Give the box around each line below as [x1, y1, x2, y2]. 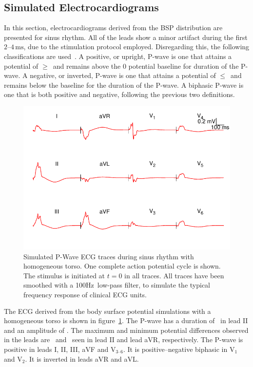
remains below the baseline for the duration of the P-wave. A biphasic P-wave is [4, 79, 244, 90]
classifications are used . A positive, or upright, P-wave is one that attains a [4, 51, 232, 61]
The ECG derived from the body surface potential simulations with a [4, 306, 211, 316]
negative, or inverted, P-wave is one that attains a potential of [30, 70, 216, 80]
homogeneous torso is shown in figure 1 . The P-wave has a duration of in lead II [4, 315, 248, 326]
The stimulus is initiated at [23, 270, 105, 280]
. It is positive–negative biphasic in [123, 344, 228, 354]
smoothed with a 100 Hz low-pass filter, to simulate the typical [23, 280, 210, 290]
